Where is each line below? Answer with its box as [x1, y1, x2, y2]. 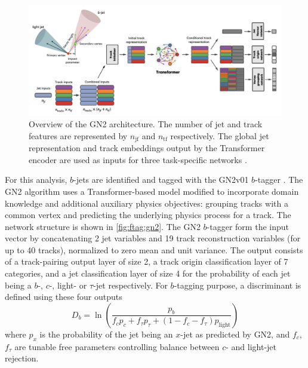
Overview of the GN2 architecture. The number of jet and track [29, 118, 263, 130]
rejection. [5, 352, 39, 364]
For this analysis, [5, 173, 67, 186]
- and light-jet [226, 340, 276, 352]
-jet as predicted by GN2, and [180, 327, 290, 340]
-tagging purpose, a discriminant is [174, 278, 301, 291]
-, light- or [49, 278, 87, 291]
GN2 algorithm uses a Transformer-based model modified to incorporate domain [5, 185, 299, 197]
